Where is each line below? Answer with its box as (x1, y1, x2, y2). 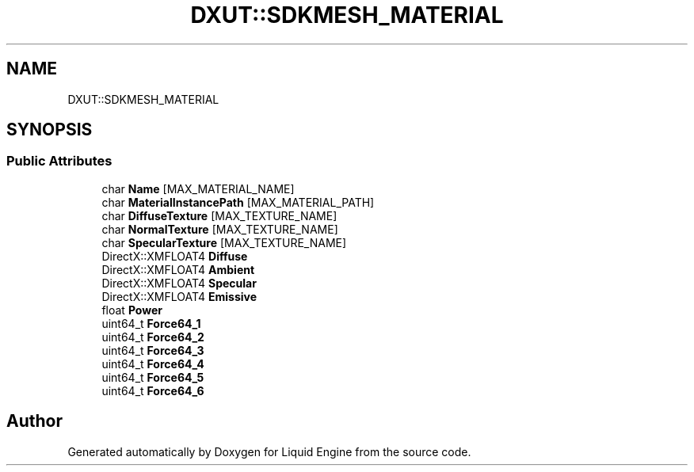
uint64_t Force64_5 (101, 370, 204, 384)
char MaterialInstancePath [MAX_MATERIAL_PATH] (101, 195, 375, 209)
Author (6, 411, 63, 432)
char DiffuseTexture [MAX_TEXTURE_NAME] (101, 208, 337, 223)
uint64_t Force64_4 (101, 356, 204, 371)
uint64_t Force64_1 (101, 316, 201, 330)
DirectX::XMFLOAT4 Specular (101, 276, 257, 290)
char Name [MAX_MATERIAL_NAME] (101, 181, 295, 196)
